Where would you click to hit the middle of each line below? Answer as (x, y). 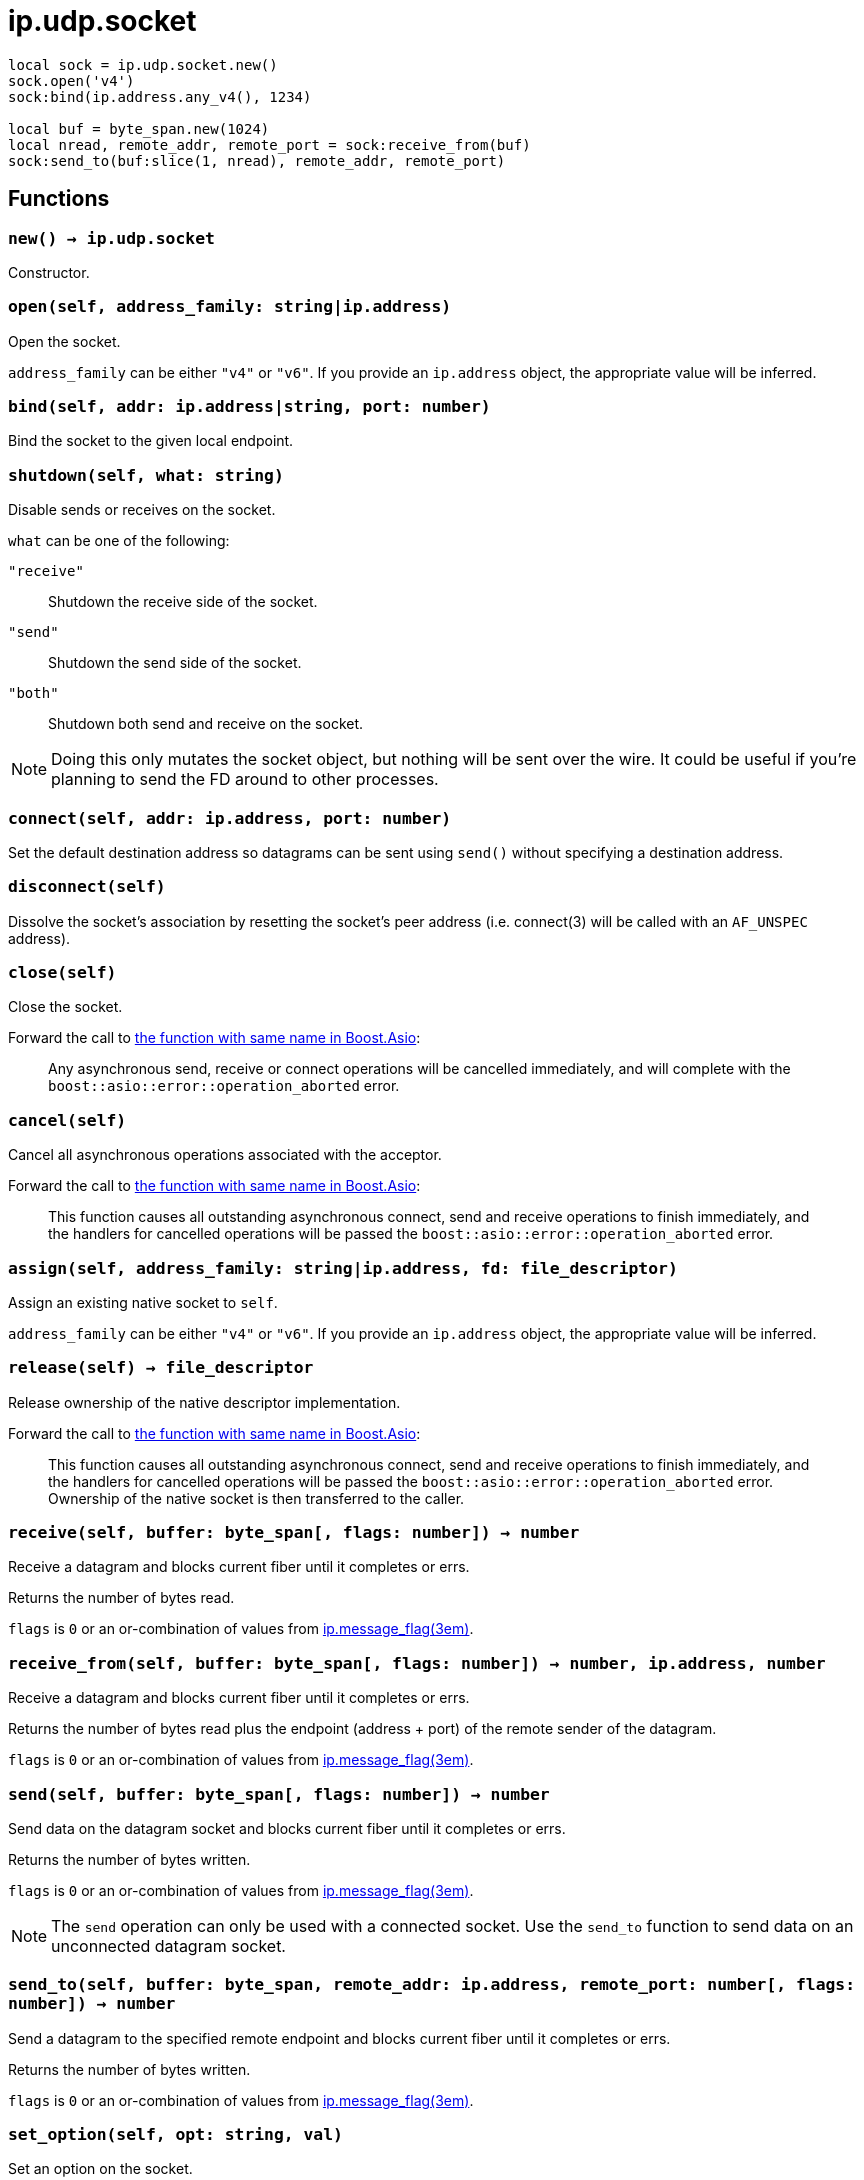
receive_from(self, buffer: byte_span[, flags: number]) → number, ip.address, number (417, 1663)
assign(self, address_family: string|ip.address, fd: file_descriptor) (343, 1268)
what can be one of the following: (119, 541)
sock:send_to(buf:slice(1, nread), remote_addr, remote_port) (257, 160)
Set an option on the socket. (100, 2169)
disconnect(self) (87, 887)
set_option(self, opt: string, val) (175, 2135)
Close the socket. (65, 1007)
